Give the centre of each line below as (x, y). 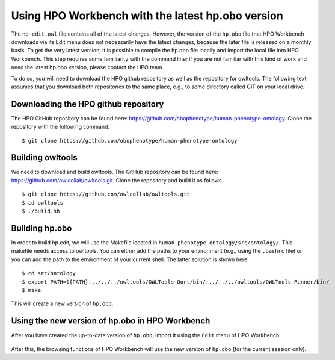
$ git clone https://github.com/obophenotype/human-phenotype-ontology (130, 141)
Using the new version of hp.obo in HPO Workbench (111, 321)
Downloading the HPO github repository (88, 104)
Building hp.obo (41, 228)
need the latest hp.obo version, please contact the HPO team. (88, 67)
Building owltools (44, 157)
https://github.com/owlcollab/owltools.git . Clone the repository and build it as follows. (117, 180)
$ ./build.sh (41, 211)
